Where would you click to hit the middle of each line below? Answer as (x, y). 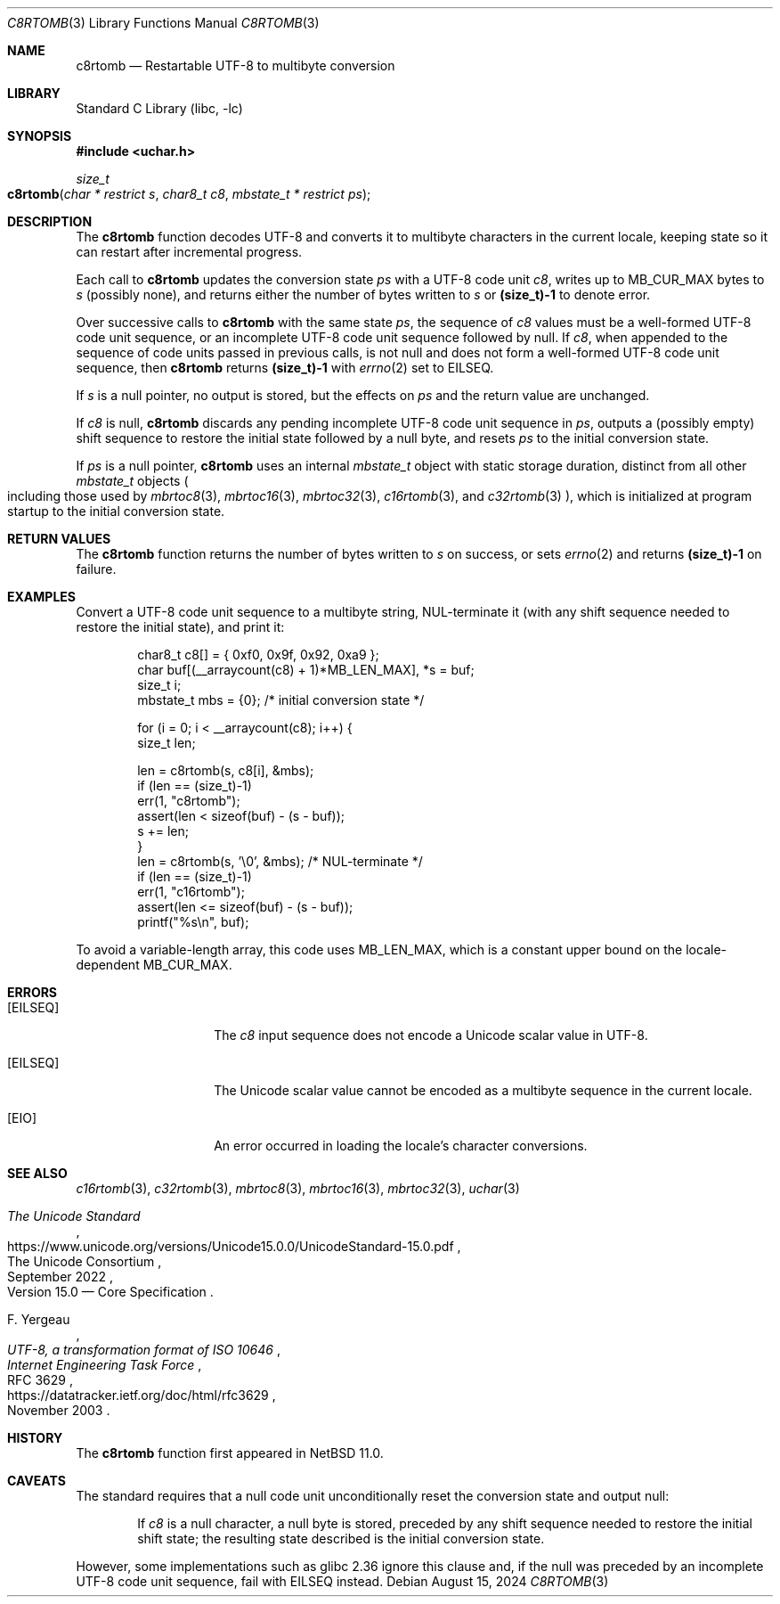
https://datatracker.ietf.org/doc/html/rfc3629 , (142, 1395)
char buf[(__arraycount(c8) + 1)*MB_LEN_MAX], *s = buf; (306, 670)
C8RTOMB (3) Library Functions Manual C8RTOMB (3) (163, 23)
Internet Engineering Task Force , (105, 1365)
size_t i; (159, 685)
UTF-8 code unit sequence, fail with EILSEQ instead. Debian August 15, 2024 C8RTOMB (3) (342, 1581)
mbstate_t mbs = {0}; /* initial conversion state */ (281, 700)
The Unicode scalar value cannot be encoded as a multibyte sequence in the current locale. (483, 1090)
